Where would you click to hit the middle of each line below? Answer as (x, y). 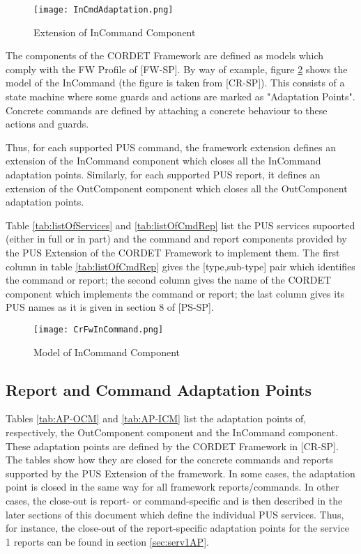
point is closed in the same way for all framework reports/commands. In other (172, 487)
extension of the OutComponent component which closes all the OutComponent (177, 188)
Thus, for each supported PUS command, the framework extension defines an (171, 147)
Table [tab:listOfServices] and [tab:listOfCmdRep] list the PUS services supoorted (180, 225)
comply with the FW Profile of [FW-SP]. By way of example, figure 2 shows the (177, 69)
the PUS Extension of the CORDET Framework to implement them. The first (173, 252)
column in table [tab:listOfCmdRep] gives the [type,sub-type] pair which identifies (180, 266)
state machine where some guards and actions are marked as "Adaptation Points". (180, 97)
